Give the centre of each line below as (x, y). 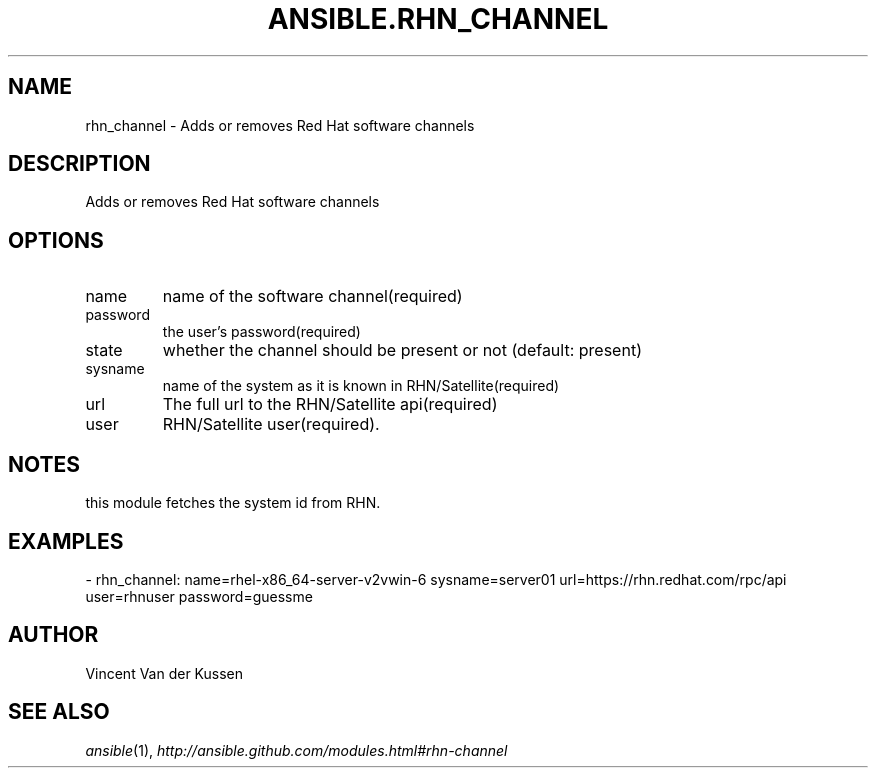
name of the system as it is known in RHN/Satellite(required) (361, 386)
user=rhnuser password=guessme (199, 596)
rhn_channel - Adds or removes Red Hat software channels (280, 125)
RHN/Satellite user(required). (271, 424)
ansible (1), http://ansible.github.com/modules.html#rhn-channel (296, 750)
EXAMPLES (66, 541)
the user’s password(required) (261, 332)
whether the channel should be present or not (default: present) (402, 350)
